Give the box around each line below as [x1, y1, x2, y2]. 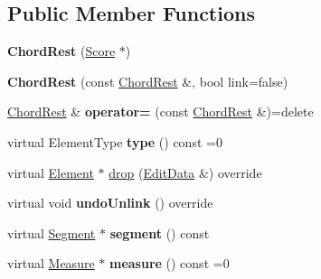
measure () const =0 [109, 254, 230, 273]
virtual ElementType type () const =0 [7, 132, 222, 151]
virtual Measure [7, 254, 95, 273]
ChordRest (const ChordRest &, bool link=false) [7, 71, 288, 90]
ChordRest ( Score [7, 42, 116, 60]
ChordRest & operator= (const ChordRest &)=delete [7, 102, 314, 121]
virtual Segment [7, 223, 96, 242]
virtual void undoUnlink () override [7, 193, 213, 212]
